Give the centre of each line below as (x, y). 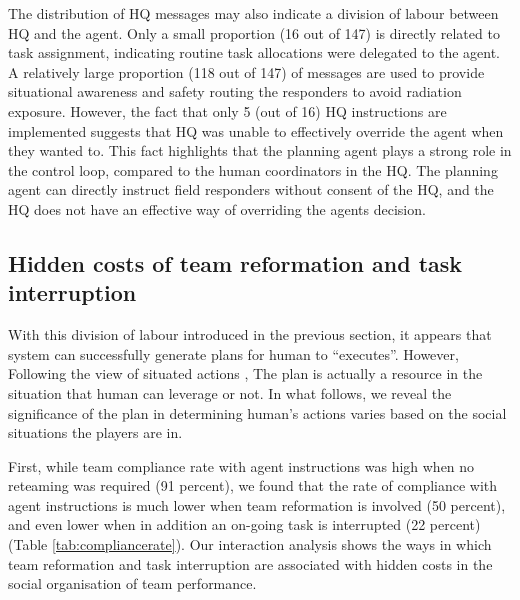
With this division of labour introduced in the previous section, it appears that (250, 334)
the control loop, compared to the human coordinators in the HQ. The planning (253, 169)
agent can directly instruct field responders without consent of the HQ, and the (251, 189)
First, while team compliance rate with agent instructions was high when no (241, 465)
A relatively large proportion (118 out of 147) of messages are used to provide (246, 71)
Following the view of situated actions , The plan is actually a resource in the (245, 373)
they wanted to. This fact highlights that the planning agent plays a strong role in (260, 150)
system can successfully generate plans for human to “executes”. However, (233, 353)
